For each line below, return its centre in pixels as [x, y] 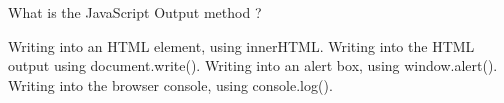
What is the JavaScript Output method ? [135, 12]
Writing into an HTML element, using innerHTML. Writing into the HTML [241, 45]
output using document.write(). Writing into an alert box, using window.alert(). [253, 65]
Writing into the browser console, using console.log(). [170, 84]
